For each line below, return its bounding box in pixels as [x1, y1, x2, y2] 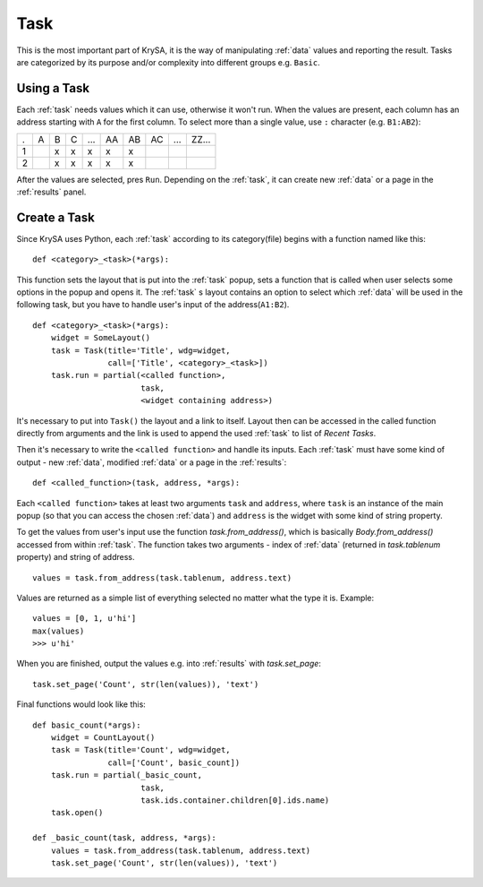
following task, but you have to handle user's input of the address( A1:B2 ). [16, 299, 290, 310]
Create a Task [16, 210, 96, 225]
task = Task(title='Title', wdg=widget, [50, 345, 232, 356]
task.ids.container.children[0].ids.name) [140, 795, 330, 805]
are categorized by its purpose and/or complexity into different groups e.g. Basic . [16, 56, 321, 67]
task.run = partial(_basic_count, [50, 771, 203, 780]
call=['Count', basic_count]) [107, 757, 241, 768]
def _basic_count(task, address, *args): [32, 833, 216, 843]
